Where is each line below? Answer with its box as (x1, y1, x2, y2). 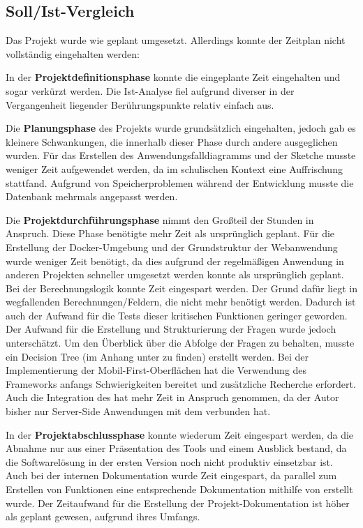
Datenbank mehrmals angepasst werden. (6, 189, 178, 204)
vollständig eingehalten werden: (6, 46, 140, 61)
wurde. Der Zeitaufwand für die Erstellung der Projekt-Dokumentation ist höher (6, 495, 350, 510)
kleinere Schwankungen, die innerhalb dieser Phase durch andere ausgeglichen (6, 134, 338, 149)
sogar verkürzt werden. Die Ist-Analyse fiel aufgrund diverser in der (6, 83, 295, 98)
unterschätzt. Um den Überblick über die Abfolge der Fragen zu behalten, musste (6, 335, 355, 350)
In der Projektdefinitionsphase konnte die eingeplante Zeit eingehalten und (6, 70, 341, 84)
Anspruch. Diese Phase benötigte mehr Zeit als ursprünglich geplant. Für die (6, 226, 335, 241)
